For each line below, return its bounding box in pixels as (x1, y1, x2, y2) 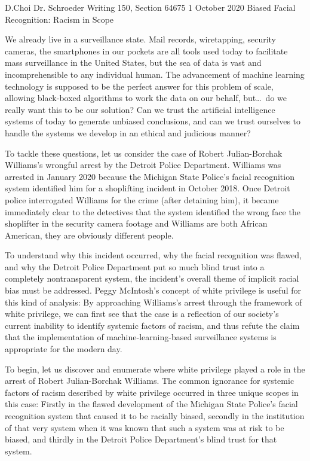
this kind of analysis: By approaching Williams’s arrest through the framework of (5, 295, 302, 308)
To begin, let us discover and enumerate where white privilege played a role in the (5, 362, 305, 375)
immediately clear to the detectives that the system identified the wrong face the (5, 205, 300, 218)
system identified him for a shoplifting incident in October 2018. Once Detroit (5, 182, 290, 194)
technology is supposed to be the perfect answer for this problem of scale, (5, 80, 274, 92)
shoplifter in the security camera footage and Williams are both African (5, 217, 268, 230)
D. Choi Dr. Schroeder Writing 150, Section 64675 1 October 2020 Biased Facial (5, 1, 296, 13)
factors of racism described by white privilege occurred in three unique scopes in (5, 386, 299, 398)
